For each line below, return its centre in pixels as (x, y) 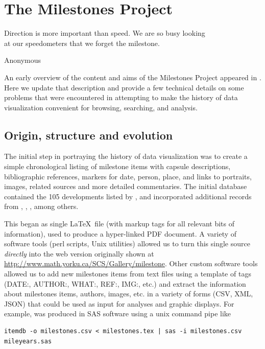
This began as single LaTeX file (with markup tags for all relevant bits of (119, 224)
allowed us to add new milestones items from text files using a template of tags (128, 274)
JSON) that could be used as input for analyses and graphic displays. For (119, 303)
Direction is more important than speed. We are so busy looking (105, 33)
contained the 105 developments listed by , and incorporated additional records (128, 196)
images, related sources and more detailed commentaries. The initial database (126, 186)
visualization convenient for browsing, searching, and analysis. (101, 107)
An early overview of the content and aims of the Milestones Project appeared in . (133, 77)
